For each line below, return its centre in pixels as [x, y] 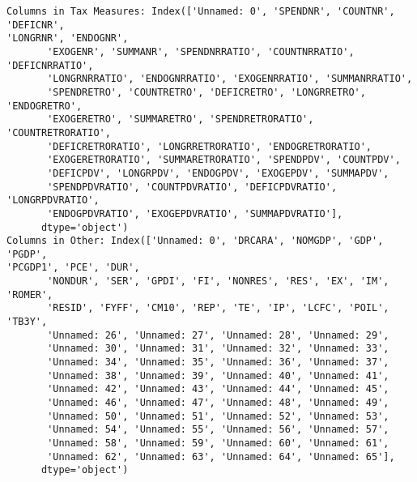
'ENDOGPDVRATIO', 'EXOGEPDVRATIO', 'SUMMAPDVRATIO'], [195, 213]
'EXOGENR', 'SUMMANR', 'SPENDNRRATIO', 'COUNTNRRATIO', [201, 51]
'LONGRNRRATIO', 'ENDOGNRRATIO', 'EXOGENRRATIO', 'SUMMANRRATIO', [230, 79]
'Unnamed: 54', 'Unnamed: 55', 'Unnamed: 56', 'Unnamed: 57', [218, 430]
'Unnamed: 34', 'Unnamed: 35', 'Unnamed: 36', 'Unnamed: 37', [218, 363]
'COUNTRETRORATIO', [59, 132]
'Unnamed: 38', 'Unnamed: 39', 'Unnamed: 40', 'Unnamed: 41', [218, 375]
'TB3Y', [27, 322]
